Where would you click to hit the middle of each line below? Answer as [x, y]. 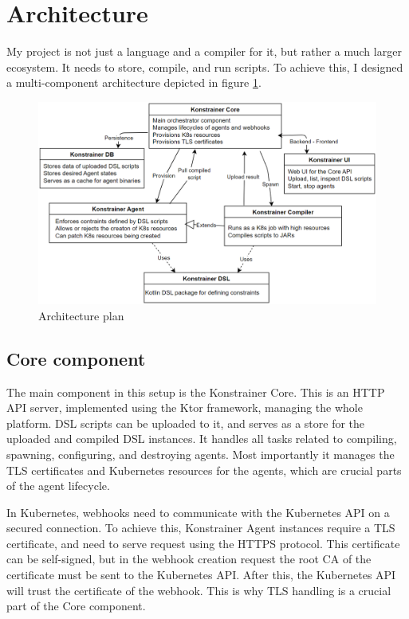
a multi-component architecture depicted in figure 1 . [134, 82]
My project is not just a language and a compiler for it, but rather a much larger [204, 51]
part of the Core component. [76, 606]
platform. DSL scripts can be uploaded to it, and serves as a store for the [186, 423]
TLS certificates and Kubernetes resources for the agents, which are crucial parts [204, 470]
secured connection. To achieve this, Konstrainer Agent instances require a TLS [201, 528]
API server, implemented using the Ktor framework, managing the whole [185, 407]
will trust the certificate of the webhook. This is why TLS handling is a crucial [199, 590]
